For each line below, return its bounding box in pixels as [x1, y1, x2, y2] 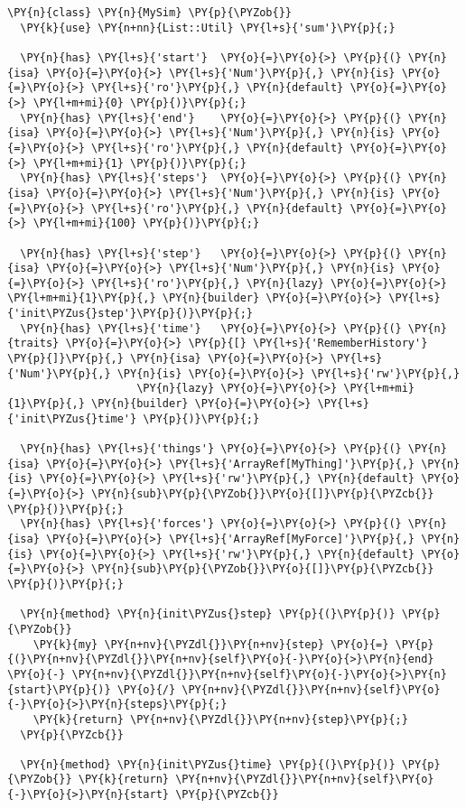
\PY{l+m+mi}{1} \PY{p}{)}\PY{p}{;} [33, 156, 247, 170]
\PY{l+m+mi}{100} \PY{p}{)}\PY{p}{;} [33, 217, 260, 230]
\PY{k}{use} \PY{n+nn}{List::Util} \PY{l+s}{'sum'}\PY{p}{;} [20, 21, 396, 34]
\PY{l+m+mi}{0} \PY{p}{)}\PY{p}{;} [33, 96, 247, 109]
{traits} [7, 337, 60, 350]
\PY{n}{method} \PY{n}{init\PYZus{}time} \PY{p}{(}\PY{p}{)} [20, 757, 396, 771]
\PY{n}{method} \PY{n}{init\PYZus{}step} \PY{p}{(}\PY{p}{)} [20, 608, 396, 621]
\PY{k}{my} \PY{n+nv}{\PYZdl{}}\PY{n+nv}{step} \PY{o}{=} [33, 637, 389, 651]
